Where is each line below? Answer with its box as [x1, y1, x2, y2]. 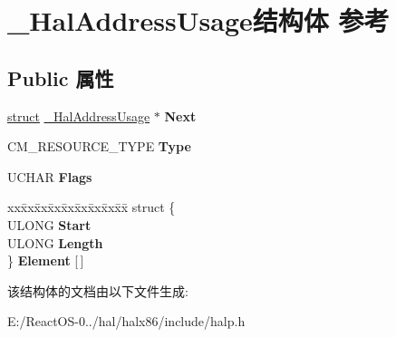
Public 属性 [7, 63, 114, 91]
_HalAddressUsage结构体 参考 [7, 2, 390, 39]
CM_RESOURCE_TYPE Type [7, 137, 191, 156]
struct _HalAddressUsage [7, 106, 150, 125]
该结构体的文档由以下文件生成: [7, 281, 188, 300]
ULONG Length [7, 233, 103, 252]
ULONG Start [7, 215, 92, 234]
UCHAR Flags [7, 167, 92, 186]
